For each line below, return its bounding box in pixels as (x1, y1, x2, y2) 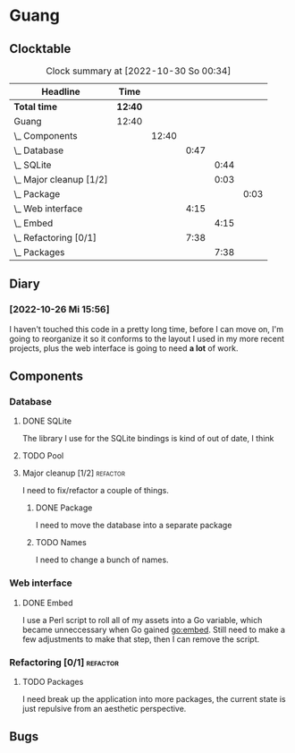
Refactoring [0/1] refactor (9, 655, 119, 668)
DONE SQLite (21, 415, 72, 426)
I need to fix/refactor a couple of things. (21, 485, 170, 496)
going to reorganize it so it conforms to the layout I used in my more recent (9, 333, 284, 344)
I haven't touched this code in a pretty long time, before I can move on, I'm (9, 323, 284, 334)
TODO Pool (21, 450, 64, 461)
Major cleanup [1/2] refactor (21, 467, 125, 479)
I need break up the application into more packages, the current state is (21, 693, 286, 704)
